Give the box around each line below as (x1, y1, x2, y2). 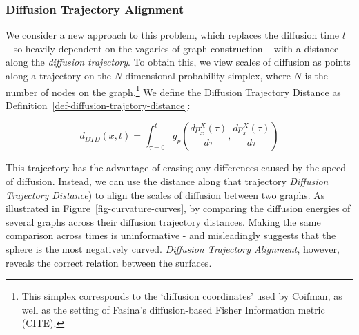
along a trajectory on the (6, 68, 111, 82)
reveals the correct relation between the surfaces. (6, 255, 212, 269)
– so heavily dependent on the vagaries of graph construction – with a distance (6, 41, 339, 55)
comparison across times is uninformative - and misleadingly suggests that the (6, 228, 336, 242)
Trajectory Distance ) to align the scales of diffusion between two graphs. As (6, 187, 325, 202)
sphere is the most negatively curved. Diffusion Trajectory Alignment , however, (6, 242, 340, 256)
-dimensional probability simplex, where (122, 68, 291, 82)
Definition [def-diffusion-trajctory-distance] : (6, 97, 191, 112)
